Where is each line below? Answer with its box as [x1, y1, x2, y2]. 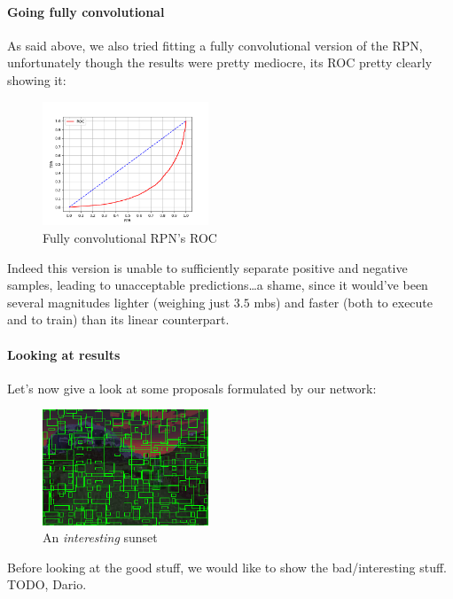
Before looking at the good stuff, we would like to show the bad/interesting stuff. [7, 557, 448, 576]
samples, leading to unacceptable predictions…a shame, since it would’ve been [7, 276, 428, 294]
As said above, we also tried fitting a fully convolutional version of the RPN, [7, 35, 423, 54]
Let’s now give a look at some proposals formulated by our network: [7, 378, 377, 397]
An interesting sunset [43, 528, 158, 547]
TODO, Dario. [7, 575, 87, 594]
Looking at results [7, 345, 121, 363]
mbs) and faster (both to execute [254, 292, 433, 311]
